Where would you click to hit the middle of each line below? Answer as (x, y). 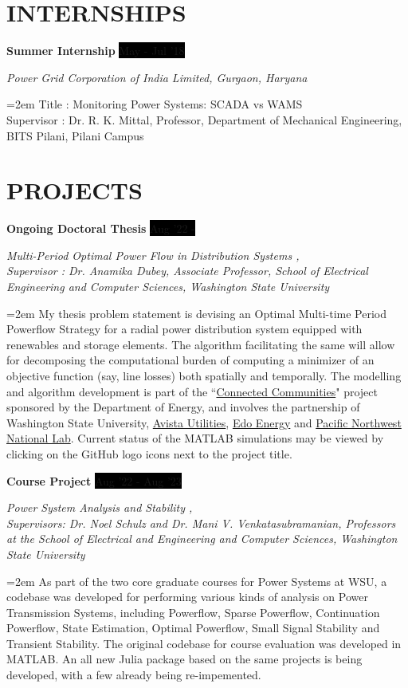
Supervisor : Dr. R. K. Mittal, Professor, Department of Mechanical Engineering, (204, 119)
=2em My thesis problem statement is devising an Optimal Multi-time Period (197, 313)
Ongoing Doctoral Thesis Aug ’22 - (101, 228)
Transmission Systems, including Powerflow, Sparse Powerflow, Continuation (193, 612)
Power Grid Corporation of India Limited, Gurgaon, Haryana (157, 77)
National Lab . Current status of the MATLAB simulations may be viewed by (195, 438)
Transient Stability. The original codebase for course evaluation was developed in (204, 643)
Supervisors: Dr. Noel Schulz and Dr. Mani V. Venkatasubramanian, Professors (201, 523)
